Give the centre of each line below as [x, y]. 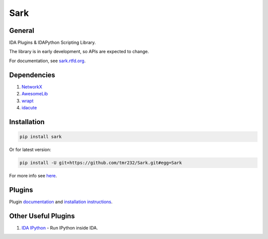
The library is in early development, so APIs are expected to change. [79, 52]
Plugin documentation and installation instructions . [61, 202]
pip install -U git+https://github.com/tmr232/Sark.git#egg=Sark [101, 162]
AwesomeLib [35, 94]
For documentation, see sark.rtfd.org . [47, 61]
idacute [29, 107]
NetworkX [32, 86]
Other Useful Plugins [42, 216]
